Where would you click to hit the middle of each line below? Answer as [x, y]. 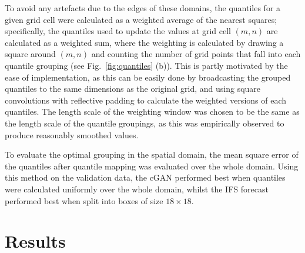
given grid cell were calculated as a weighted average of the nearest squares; [141, 19]
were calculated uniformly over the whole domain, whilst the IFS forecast [137, 189]
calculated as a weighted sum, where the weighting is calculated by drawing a [144, 42]
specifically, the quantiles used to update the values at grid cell [118, 31]
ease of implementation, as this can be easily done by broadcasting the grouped [148, 77]
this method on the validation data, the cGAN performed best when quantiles [145, 177]
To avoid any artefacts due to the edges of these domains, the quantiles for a [143, 8]
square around [30, 54]
